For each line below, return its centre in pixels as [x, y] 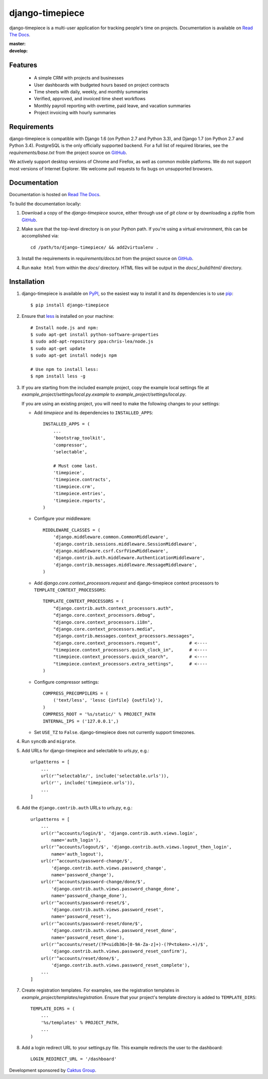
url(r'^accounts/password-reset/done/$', [92, 923]
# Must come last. [75, 466]
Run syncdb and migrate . [49, 741]
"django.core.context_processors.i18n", [103, 622]
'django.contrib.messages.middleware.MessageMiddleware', [125, 565]
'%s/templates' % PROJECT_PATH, [80, 1022]
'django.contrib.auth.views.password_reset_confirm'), [119, 951]
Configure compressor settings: [67, 682]
